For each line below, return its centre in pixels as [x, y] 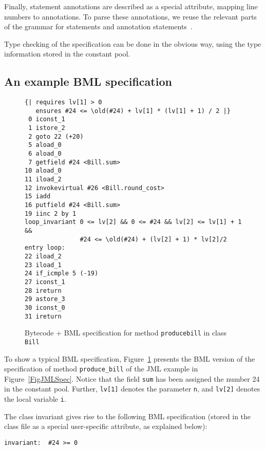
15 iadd [38, 197]
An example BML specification [88, 81]
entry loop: [45, 248]
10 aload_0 [43, 171]
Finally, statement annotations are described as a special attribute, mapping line [131, 6]
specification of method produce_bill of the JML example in [101, 369]
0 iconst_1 [47, 119]
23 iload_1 [43, 265]
